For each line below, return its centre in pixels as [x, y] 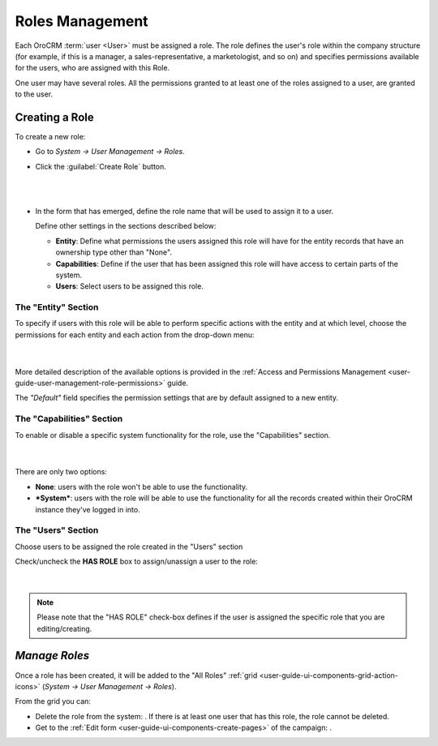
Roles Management [82, 21]
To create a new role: [50, 137]
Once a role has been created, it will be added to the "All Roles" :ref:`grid [136, 675]
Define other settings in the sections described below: [126, 226]
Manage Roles [52, 656]
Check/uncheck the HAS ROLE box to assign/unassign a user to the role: [137, 562]
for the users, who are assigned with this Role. [92, 68]
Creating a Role [54, 117]
